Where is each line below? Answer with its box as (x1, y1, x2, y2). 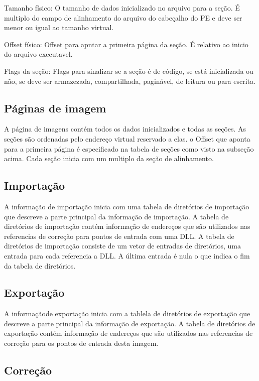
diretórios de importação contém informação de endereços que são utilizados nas (4, 221, 250, 231)
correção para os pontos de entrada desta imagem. (4, 338, 159, 348)
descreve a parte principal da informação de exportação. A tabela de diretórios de (4, 318, 255, 328)
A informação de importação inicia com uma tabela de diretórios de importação (4, 201, 249, 211)
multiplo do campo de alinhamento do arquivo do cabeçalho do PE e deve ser (4, 12, 242, 23)
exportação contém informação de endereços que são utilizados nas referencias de (4, 328, 253, 338)
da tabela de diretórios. (4, 260, 76, 271)
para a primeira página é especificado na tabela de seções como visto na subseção (4, 143, 254, 154)
